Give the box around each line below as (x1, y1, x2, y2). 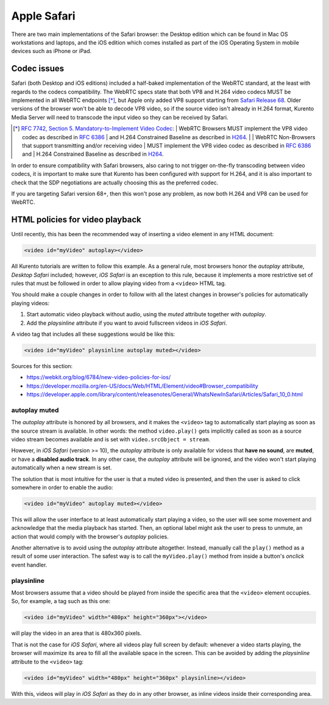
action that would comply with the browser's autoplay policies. (11, 533, 169, 540)
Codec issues (11, 63, 65, 74)
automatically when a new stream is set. (11, 464, 112, 471)
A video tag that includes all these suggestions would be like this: (11, 330, 175, 338)
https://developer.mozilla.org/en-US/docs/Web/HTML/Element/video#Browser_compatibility (26, 382, 258, 389)
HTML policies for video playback (11, 214, 141, 225)
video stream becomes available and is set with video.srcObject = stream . (11, 435, 211, 443)
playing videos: (11, 299, 50, 306)
